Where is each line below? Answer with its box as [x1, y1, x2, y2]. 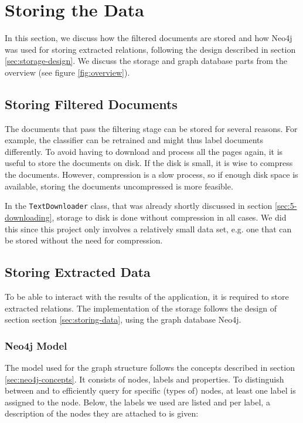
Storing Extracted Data [5, 263, 151, 281]
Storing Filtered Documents [5, 94, 178, 113]
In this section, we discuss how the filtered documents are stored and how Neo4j [5, 32, 292, 44]
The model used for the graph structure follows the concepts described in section [5, 361, 295, 373]
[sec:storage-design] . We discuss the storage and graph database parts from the [5, 55, 287, 67]
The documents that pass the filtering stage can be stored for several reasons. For [5, 122, 298, 134]
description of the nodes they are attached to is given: [5, 407, 199, 419]
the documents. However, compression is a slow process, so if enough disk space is [5, 168, 298, 181]
